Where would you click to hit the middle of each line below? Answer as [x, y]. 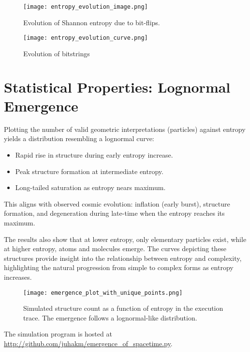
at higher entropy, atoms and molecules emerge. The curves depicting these [115, 248]
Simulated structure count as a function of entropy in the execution [123, 308]
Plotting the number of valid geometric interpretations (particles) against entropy [125, 129]
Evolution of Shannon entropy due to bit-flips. [92, 22]
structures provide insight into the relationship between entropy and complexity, [123, 258]
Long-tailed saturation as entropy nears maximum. [90, 187]
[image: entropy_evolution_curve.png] [86, 38]
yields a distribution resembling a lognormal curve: [79, 138]
